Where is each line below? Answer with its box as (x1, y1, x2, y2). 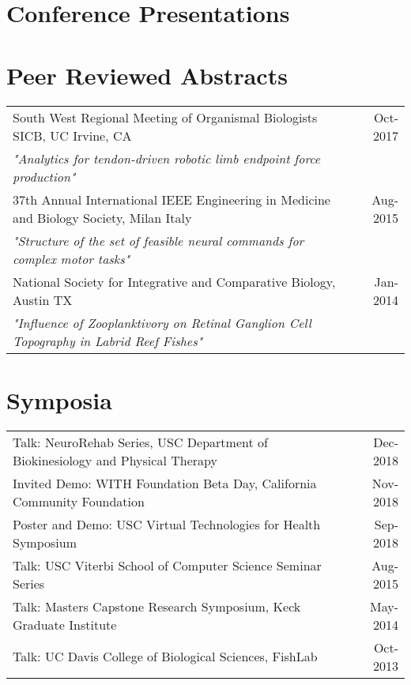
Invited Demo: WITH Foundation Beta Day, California (13, 473, 317, 492)
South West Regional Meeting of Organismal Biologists (13, 107, 318, 126)
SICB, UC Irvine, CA (13, 126, 132, 145)
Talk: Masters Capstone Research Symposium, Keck (13, 597, 301, 615)
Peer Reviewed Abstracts (6, 58, 288, 91)
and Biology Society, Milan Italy (13, 208, 192, 227)
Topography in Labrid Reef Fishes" (13, 331, 203, 350)
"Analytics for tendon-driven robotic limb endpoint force (13, 149, 321, 167)
